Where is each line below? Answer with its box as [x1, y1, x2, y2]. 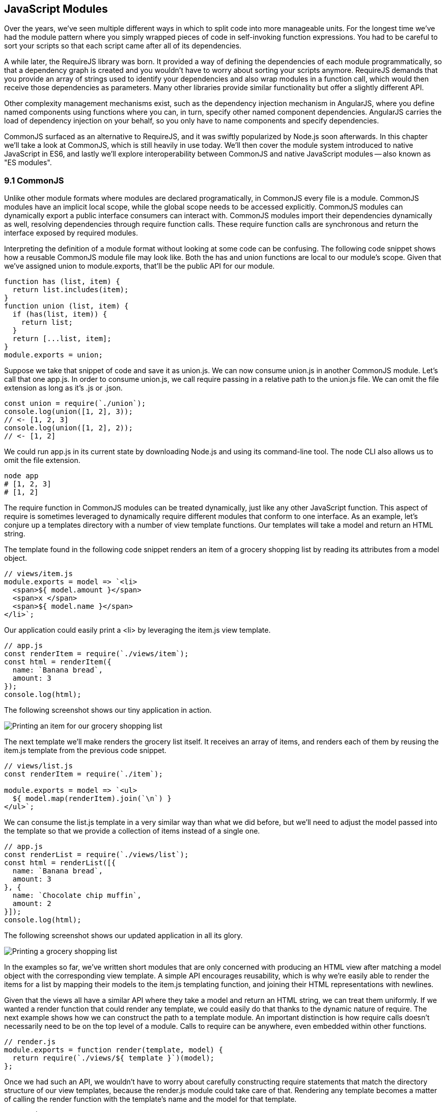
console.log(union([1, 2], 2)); [4, 424, 133, 432]
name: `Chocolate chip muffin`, [12, 891, 142, 900]
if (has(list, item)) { [12, 310, 107, 319]
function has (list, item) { [4, 277, 120, 286]
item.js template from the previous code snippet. [4, 746, 166, 755]
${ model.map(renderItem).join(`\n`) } [12, 794, 172, 803]
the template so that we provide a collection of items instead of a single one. [4, 826, 260, 836]
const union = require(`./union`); [4, 399, 146, 408]
